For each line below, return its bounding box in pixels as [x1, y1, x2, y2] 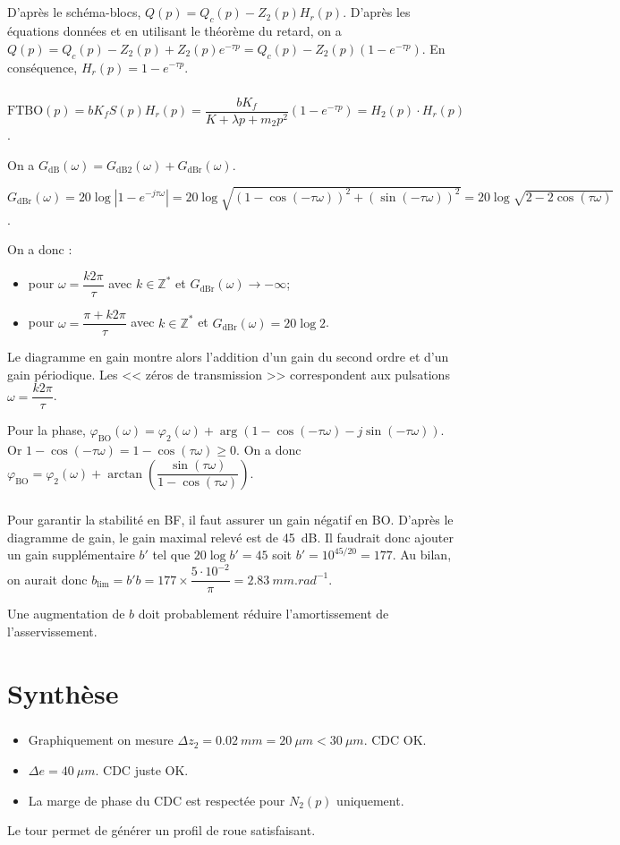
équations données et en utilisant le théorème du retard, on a [7, 21, 342, 40]
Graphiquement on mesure [28, 730, 174, 749]
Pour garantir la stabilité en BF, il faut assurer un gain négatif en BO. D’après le [7, 510, 454, 529]
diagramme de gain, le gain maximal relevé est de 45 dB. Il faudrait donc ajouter [7, 527, 454, 546]
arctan [107, 467, 143, 481]
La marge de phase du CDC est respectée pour [28, 790, 285, 809]
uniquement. [336, 790, 404, 809]
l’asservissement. [7, 622, 98, 641]
